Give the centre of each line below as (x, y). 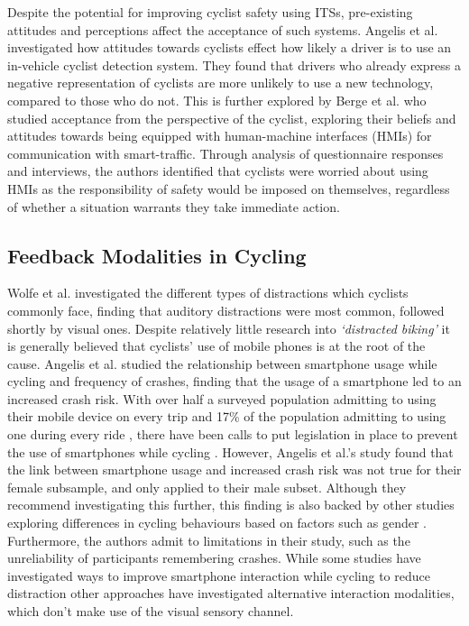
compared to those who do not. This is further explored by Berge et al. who (217, 100)
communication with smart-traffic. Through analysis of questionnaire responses (225, 153)
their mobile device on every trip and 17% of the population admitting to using (227, 416)
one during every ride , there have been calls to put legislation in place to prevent (233, 434)
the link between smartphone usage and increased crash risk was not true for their (234, 469)
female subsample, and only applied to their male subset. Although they (207, 487)
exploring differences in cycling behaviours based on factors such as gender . (217, 523)
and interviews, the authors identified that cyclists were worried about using (218, 171)
